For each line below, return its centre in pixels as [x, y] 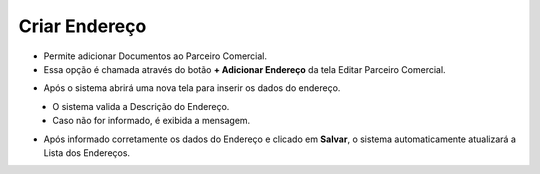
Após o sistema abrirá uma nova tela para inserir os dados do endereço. [192, 88]
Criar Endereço [82, 26]
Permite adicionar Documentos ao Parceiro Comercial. [155, 56]
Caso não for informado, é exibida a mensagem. [151, 121]
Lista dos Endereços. [86, 152]
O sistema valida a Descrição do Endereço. [141, 106]
